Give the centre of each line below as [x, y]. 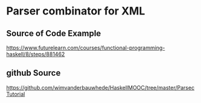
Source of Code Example [54, 33]
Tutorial [16, 94]
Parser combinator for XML [76, 11]
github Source [33, 73]
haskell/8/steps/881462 [36, 54]
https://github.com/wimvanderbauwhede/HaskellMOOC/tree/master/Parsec [101, 87]
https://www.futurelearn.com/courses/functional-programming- [86, 48]
